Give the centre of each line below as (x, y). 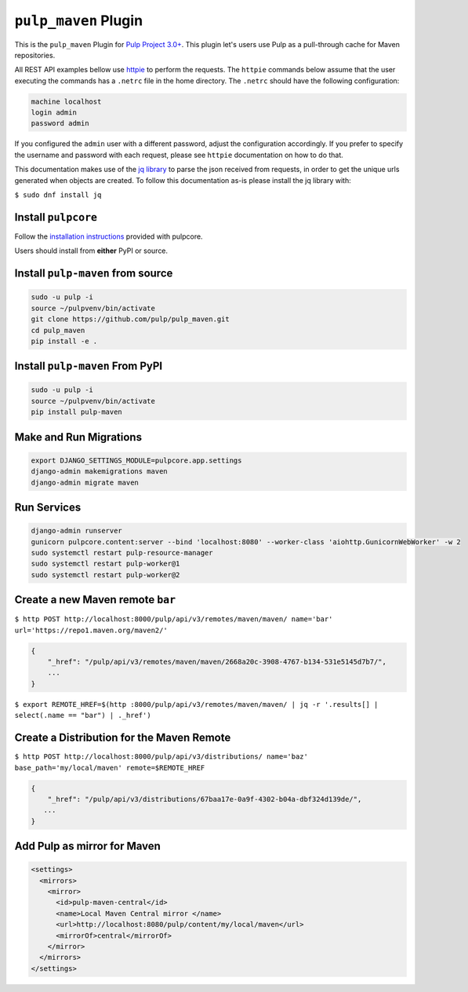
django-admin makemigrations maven (99, 472)
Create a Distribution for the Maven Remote (123, 738)
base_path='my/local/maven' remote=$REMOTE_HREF (110, 767)
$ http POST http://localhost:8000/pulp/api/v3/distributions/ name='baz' (161, 757)
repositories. (35, 55)
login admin (54, 113)
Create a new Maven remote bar (95, 600)
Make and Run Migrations (78, 437)
